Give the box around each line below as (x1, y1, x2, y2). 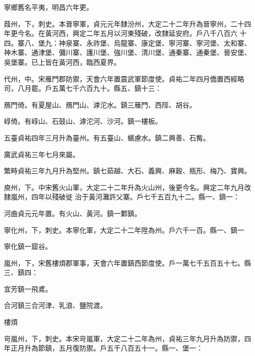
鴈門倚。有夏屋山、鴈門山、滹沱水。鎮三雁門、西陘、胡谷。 (4, 99, 196, 110)
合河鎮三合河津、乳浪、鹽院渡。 (4, 300, 107, 310)
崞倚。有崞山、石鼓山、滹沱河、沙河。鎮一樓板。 (4, 116, 162, 126)
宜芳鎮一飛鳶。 (4, 283, 52, 294)
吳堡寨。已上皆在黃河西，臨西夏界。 (4, 56, 121, 67)
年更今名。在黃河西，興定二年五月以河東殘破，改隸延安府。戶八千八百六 (4, 28, 237, 38)
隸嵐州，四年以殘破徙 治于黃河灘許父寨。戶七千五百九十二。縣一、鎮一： (4, 192, 240, 202)
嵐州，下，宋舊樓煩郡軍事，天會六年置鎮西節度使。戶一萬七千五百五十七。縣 (4, 257, 251, 268)
